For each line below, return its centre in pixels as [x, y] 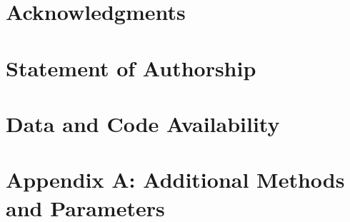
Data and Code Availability [143, 123]
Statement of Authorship [131, 67]
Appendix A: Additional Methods [175, 180]
